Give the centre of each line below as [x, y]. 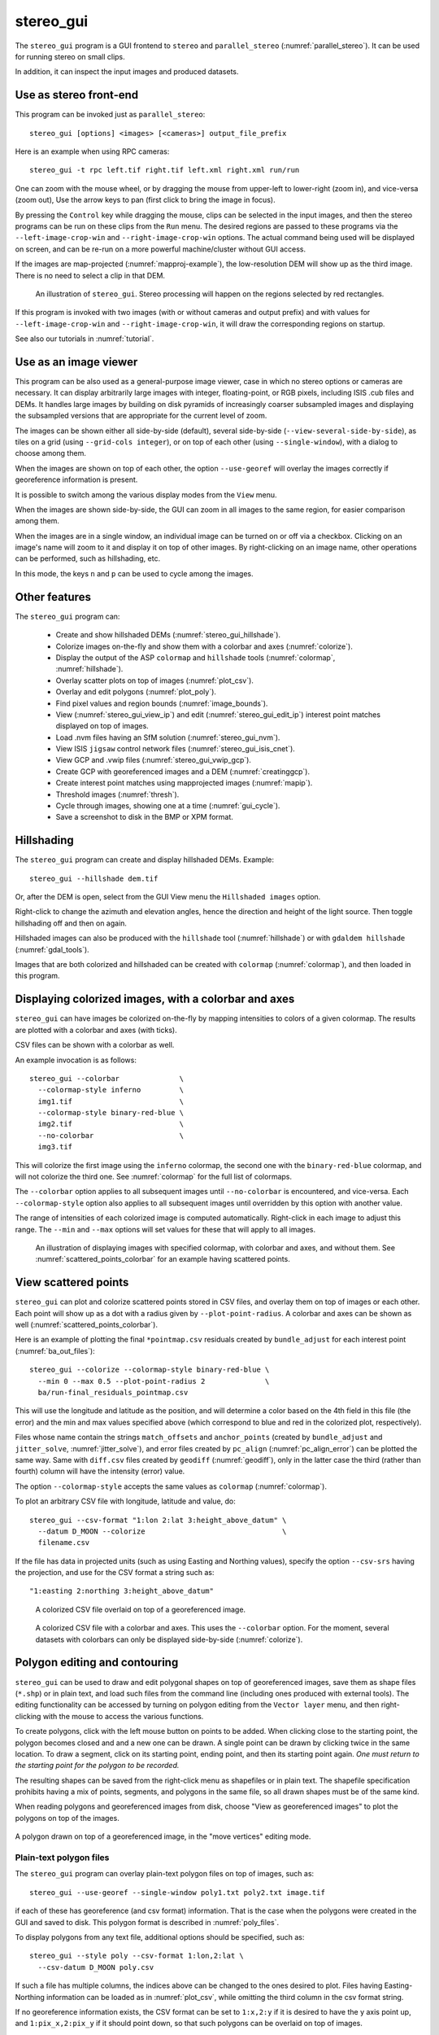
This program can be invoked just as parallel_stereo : [110, 115]
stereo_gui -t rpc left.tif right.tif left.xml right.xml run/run [165, 170]
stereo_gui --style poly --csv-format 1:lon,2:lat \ [137, 1956]
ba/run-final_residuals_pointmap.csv [113, 1393]
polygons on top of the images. [67, 1818]
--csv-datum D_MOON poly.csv [96, 1967]
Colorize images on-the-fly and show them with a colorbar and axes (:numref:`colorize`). [204, 646]
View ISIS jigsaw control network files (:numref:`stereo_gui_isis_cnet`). [176, 749]
